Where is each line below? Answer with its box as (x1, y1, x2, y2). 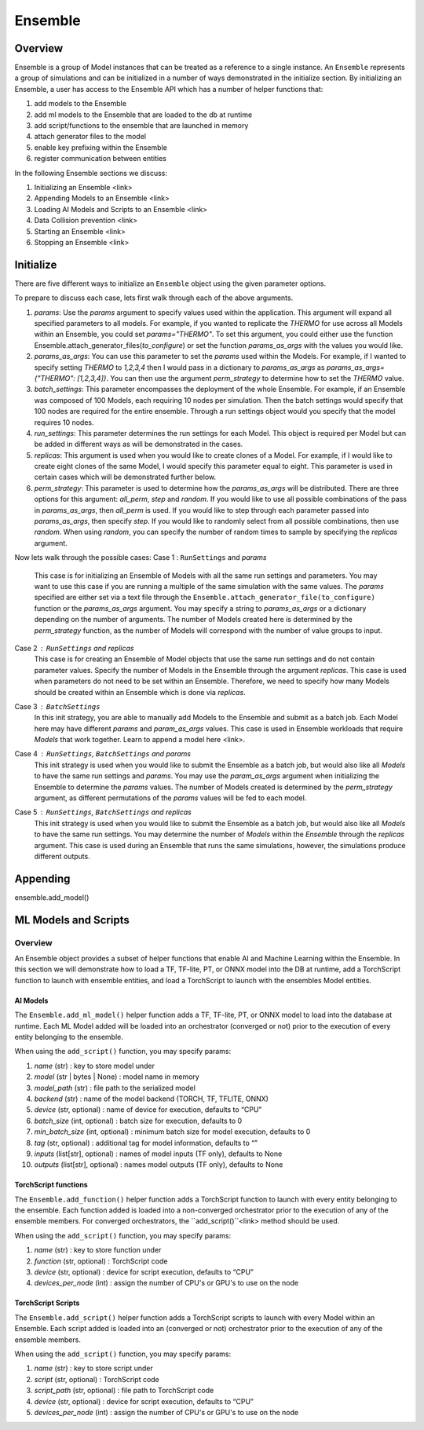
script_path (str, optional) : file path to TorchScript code (34, 1386, 214, 1395)
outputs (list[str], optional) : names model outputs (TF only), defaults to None (34, 1160, 283, 1169)
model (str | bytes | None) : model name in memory (34, 1072, 199, 1081)
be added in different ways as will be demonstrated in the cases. (34, 440, 243, 449)
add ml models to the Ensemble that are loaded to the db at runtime (34, 110, 253, 119)
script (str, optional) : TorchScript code (34, 1374, 160, 1384)
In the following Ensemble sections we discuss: (14, 168, 168, 177)
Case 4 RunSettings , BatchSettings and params (14, 749, 192, 759)
